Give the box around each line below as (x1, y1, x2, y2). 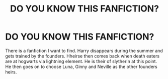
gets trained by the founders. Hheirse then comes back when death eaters (5, 53, 160, 59)
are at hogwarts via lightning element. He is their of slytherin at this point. (5, 58, 157, 64)
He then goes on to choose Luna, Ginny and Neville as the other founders (5, 63, 157, 69)
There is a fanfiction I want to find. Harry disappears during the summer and (5, 47, 163, 53)
